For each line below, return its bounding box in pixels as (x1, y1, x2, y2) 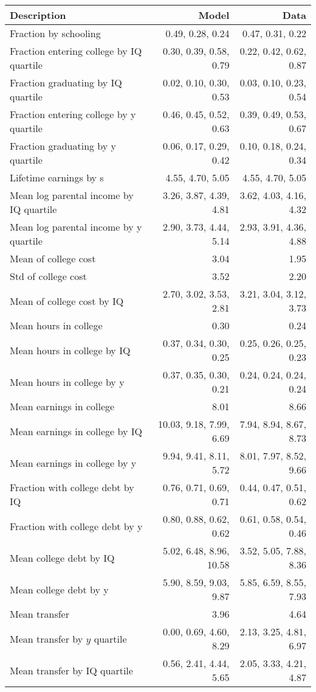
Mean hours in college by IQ (10, 343, 131, 357)
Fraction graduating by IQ (10, 75, 122, 89)
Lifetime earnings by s (10, 170, 104, 184)
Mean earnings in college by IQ (10, 424, 142, 438)
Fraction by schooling (10, 26, 101, 40)
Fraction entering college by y (10, 107, 136, 121)
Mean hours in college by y (10, 374, 125, 389)
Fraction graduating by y (10, 139, 117, 153)
